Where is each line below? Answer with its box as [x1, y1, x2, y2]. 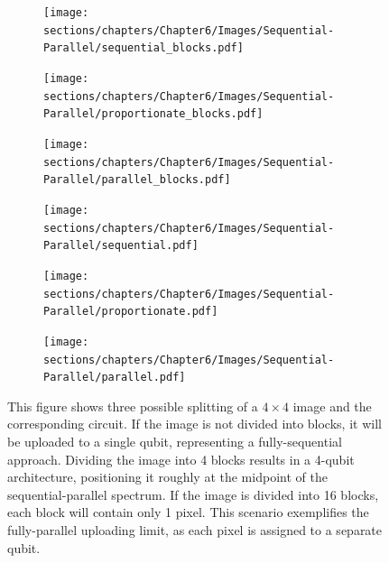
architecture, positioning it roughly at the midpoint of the [7, 467, 328, 486]
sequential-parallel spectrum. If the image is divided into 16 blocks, [7, 485, 379, 503]
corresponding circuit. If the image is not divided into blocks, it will [7, 414, 382, 433]
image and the [292, 396, 372, 415]
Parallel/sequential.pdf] [43, 239, 199, 253]
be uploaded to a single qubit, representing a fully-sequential [7, 432, 342, 450]
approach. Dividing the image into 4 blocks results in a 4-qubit [7, 449, 355, 468]
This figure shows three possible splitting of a [7, 396, 258, 415]
